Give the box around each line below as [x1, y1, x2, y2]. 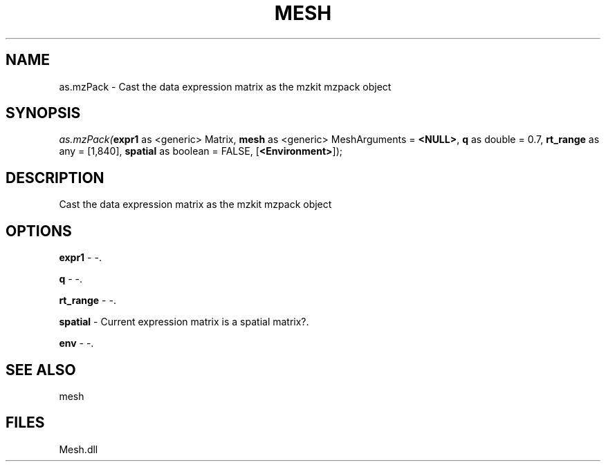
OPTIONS [6, 222, 72, 240]
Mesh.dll [59, 443, 98, 455]
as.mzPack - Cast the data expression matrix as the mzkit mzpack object [59, 80, 392, 93]
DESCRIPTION [6, 169, 104, 187]
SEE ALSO [6, 361, 76, 379]
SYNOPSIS [6, 104, 81, 122]
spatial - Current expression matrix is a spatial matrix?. [59, 316, 309, 328]
